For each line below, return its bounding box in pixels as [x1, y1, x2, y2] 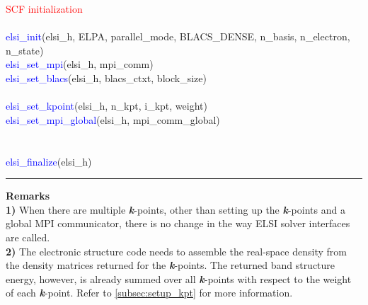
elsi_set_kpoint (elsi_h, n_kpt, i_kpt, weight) [6, 98, 207, 113]
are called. [6, 229, 50, 244]
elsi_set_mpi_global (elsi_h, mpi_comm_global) [6, 112, 220, 127]
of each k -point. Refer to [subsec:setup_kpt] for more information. [6, 285, 293, 300]
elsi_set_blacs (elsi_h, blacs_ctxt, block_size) [6, 70, 207, 85]
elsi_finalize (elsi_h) [6, 154, 92, 168]
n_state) [6, 42, 44, 57]
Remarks [6, 188, 50, 203]
